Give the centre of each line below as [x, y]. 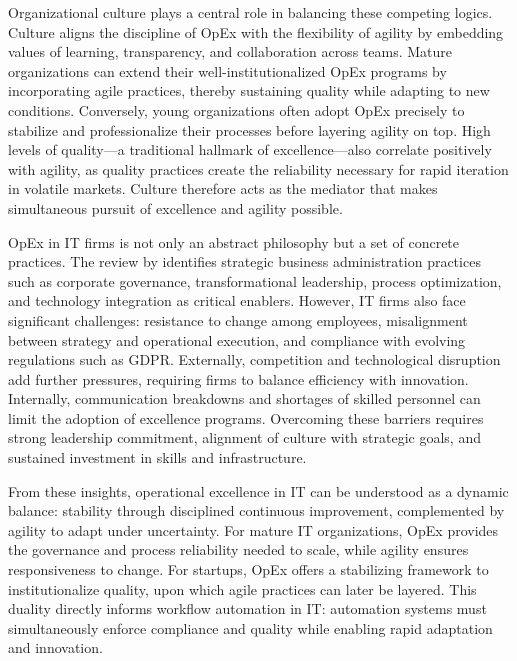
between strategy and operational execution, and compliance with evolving [237, 339]
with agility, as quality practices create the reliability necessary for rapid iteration [258, 168]
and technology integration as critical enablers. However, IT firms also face [237, 300]
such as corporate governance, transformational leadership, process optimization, [255, 280]
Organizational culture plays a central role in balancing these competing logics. [250, 12]
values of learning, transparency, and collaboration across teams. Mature [230, 51]
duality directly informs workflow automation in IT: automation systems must [247, 608]
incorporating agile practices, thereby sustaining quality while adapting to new [249, 90]
